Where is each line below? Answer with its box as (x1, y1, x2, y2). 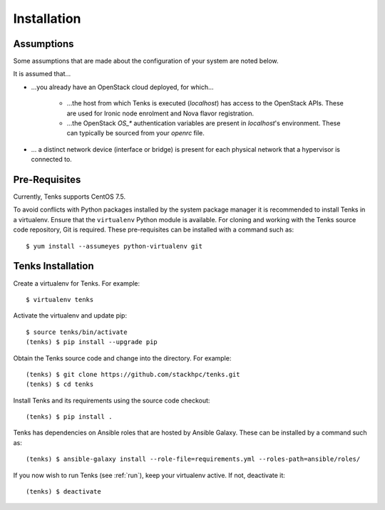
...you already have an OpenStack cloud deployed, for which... (31, 83, 214, 91)
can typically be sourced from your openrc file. (66, 129, 205, 137)
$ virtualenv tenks (26, 296, 94, 303)
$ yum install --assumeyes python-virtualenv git (26, 242, 203, 250)
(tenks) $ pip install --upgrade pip (26, 338, 158, 346)
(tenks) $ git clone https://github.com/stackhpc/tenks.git (26, 370, 240, 378)
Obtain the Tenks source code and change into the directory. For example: (13, 353, 232, 363)
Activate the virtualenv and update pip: (13, 311, 128, 320)
